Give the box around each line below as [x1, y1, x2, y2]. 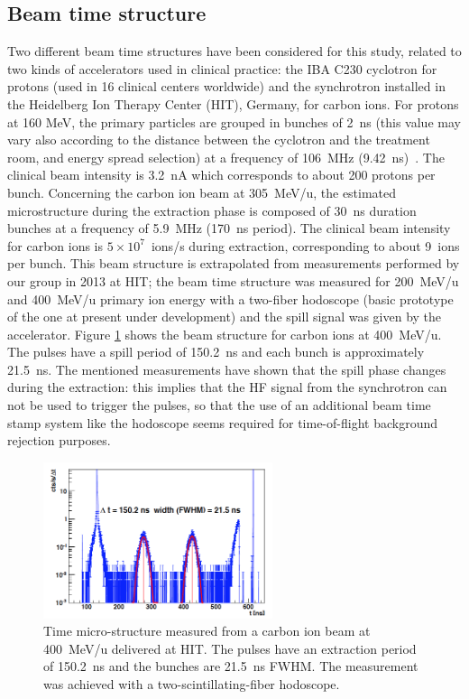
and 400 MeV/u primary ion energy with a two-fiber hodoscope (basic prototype [7, 289, 454, 308]
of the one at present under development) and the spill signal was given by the [7, 307, 442, 326]
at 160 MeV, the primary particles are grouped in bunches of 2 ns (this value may [7, 112, 461, 131]
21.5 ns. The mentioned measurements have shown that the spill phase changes [7, 359, 446, 378]
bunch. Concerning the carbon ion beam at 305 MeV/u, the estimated [7, 182, 397, 201]
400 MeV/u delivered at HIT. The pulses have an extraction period [43, 638, 417, 657]
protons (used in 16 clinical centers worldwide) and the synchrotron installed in [7, 77, 446, 96]
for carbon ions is [7, 236, 104, 255]
